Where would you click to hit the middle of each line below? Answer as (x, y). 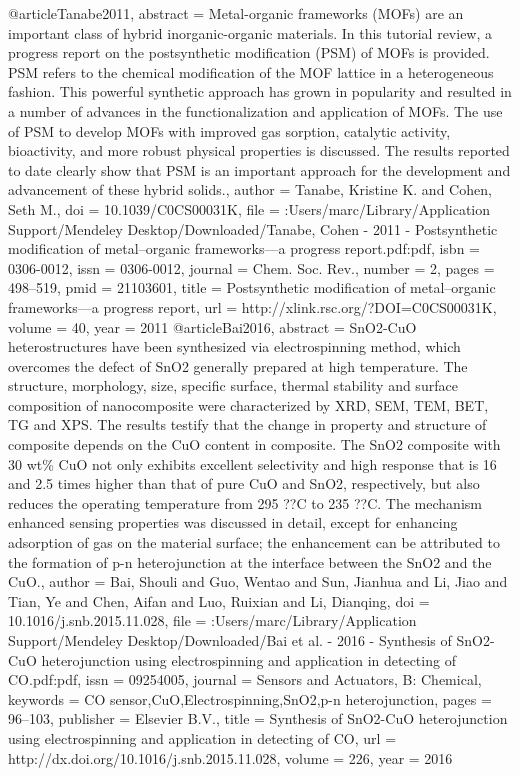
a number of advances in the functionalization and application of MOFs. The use (255, 110)
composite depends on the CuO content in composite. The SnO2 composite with (254, 444)
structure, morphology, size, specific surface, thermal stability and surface (233, 385)
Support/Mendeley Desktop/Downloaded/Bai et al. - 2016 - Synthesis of (230, 640)
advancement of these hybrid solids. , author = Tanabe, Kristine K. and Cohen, (250, 189)
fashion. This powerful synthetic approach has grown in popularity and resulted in (260, 91)
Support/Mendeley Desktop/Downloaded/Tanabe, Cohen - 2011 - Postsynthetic (253, 228)
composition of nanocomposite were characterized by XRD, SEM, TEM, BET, (248, 404)
